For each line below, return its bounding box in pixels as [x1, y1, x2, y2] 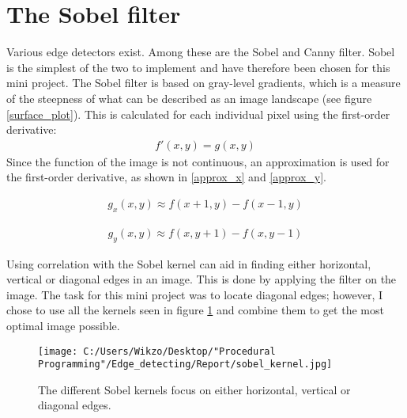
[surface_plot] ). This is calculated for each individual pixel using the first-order [6, 105, 390, 122]
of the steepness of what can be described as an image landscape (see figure [6, 89, 372, 106]
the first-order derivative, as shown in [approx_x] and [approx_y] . [6, 169, 326, 185]
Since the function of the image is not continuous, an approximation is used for [6, 153, 390, 169]
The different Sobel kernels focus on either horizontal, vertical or [38, 381, 351, 397]
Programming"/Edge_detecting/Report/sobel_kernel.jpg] [38, 359, 333, 370]
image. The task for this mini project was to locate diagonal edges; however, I [6, 286, 383, 302]
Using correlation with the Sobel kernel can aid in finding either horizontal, [6, 255, 371, 272]
